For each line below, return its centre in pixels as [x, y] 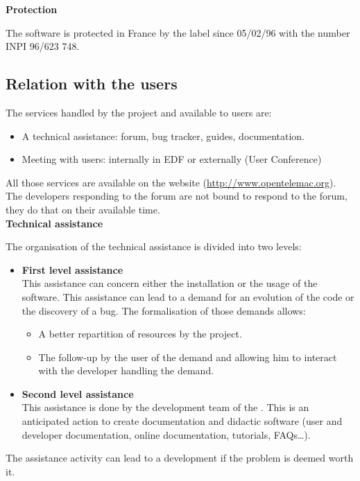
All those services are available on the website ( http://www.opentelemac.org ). [171, 182]
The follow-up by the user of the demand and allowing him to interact [188, 357]
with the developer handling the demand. [126, 370]
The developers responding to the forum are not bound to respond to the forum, [177, 196]
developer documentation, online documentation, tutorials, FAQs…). [166, 434]
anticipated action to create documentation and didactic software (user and [182, 421]
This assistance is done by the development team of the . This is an [165, 407]
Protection [32, 9]
